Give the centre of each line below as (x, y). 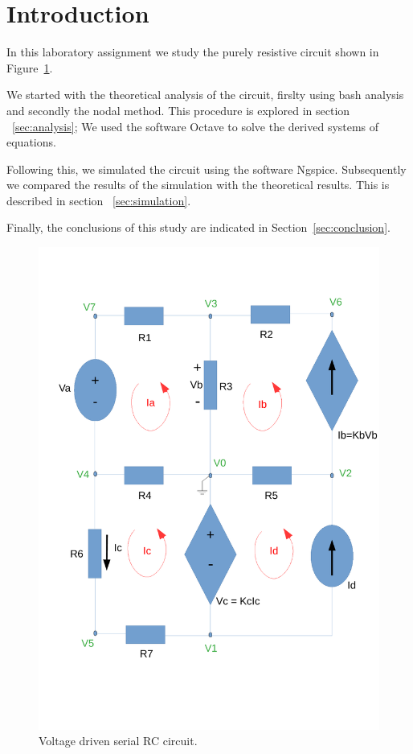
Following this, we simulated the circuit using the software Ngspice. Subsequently (206, 169)
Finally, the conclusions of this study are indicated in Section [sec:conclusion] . (198, 227)
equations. (31, 142)
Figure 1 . (30, 67)
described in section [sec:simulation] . (99, 200)
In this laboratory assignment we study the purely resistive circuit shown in (193, 52)
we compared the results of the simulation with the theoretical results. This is (198, 185)
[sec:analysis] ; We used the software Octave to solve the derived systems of (196, 126)
